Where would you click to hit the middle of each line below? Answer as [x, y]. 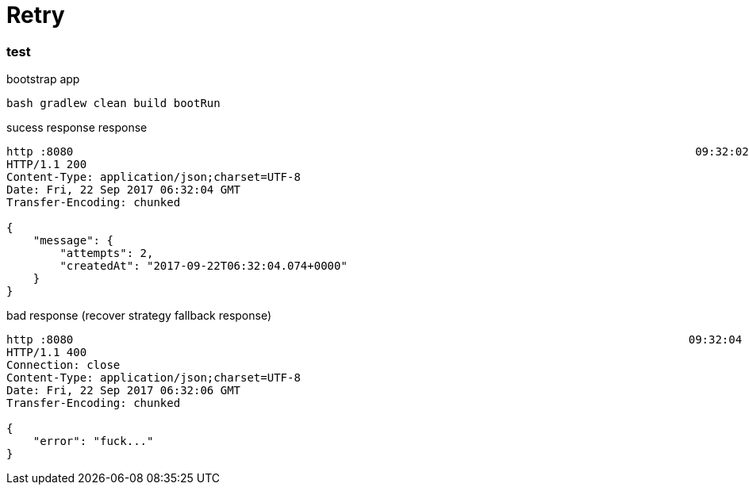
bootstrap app [43, 79]
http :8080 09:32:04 [374, 340]
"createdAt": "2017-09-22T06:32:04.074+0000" [204, 266]
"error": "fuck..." [93, 441]
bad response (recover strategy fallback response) [139, 316]
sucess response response [77, 128]
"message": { [73, 241]
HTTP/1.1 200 [47, 165]
